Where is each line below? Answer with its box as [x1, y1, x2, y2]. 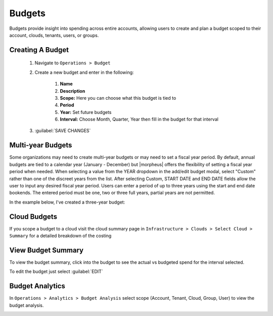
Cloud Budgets [9, 212, 58, 221]
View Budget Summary [9, 246, 83, 254]
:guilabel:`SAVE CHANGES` [34, 128, 91, 134]
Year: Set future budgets [60, 109, 112, 115]
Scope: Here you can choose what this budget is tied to [60, 95, 176, 101]
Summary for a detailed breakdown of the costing [9, 233, 112, 239]
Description [60, 88, 85, 94]
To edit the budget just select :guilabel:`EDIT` [9, 268, 103, 274]
